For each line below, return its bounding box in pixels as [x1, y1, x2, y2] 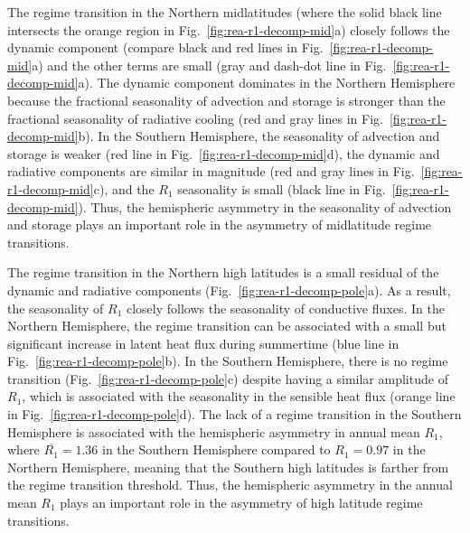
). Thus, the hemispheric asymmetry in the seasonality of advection [78, 197, 452, 216]
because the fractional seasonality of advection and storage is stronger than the [7, 90, 446, 109]
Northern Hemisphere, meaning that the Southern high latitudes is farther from [7, 457, 449, 476]
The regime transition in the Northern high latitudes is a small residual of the [7, 263, 439, 282]
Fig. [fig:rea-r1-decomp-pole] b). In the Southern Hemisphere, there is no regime [7, 351, 448, 370]
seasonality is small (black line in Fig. [177, 179, 386, 198]
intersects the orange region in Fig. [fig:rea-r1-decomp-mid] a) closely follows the [7, 20, 450, 39]
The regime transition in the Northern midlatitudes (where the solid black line [7, 3, 442, 21]
